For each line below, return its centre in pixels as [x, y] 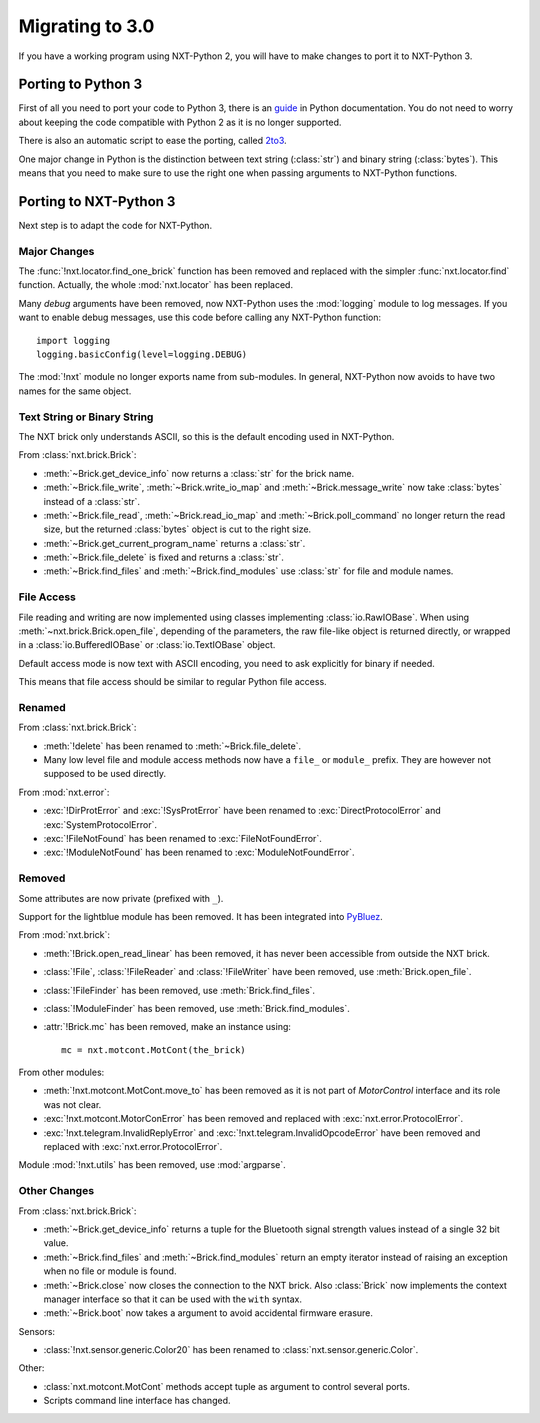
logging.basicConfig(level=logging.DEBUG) [142, 354]
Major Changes [56, 251]
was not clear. [72, 1104]
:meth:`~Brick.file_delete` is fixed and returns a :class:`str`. [163, 557]
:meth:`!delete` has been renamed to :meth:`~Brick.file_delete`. [172, 746]
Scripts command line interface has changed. [137, 1401]
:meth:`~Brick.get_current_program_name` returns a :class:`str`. [174, 543]
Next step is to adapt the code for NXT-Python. [115, 225]
